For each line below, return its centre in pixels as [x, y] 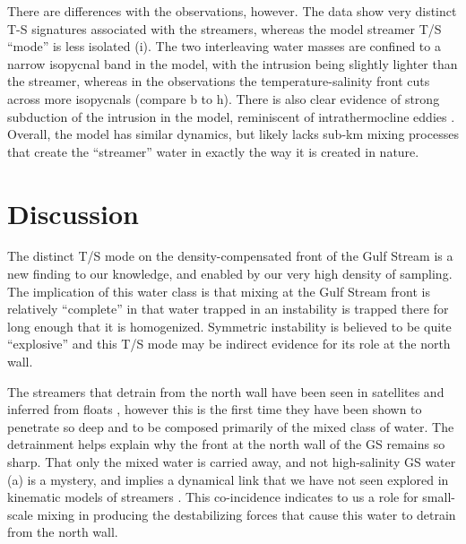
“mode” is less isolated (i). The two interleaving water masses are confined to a [224, 46]
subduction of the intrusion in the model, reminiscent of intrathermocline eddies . [231, 116]
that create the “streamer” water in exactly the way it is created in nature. [213, 151]
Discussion [73, 213]
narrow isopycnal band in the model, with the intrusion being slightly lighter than [233, 63]
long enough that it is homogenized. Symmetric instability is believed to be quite [229, 326]
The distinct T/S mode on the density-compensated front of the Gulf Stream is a [230, 256]
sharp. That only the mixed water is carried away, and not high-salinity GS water [232, 462]
